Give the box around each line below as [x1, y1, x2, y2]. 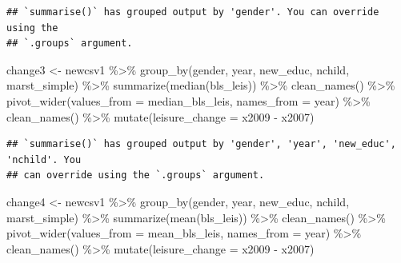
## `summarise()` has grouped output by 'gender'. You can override [6, 6, 379, 18]
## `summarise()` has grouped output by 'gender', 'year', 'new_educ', [6, 138, 396, 150]
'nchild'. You [6, 153, 82, 165]
